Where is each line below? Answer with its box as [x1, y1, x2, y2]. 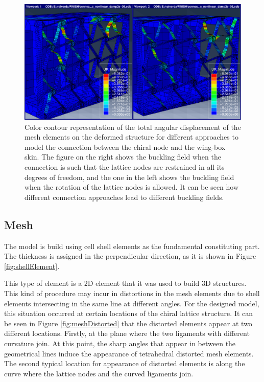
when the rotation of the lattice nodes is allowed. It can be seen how [25, 182, 239, 192]
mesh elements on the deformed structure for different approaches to [25, 131, 238, 142]
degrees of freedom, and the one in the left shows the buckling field [25, 171, 234, 182]
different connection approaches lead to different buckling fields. [25, 191, 224, 202]
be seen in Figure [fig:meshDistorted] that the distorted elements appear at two [4, 318, 252, 328]
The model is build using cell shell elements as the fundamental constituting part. [4, 240, 260, 251]
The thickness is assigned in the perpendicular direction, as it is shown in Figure [4, 251, 256, 261]
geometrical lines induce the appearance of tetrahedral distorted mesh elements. [4, 348, 254, 358]
